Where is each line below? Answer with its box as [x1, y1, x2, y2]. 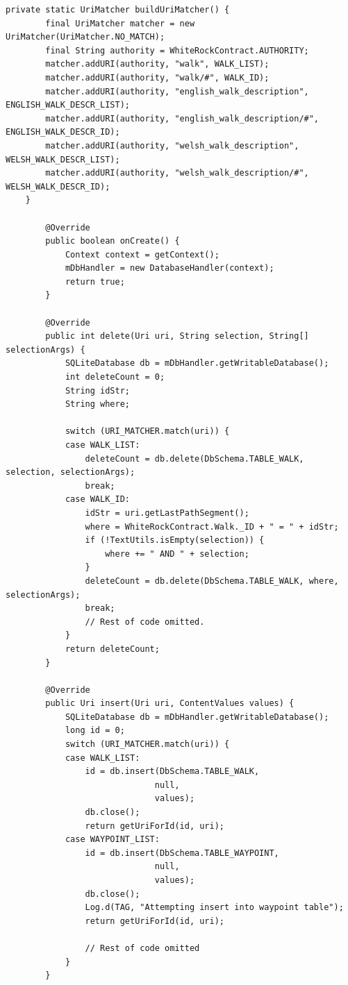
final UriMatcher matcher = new [45, 18, 195, 28]
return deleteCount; [65, 643, 160, 654]
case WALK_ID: [65, 494, 130, 505]
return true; [65, 276, 125, 287]
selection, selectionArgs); [6, 467, 135, 478]
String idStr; [65, 385, 130, 396]
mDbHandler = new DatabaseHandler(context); [65, 263, 274, 273]
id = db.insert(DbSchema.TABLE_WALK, [85, 766, 260, 777]
